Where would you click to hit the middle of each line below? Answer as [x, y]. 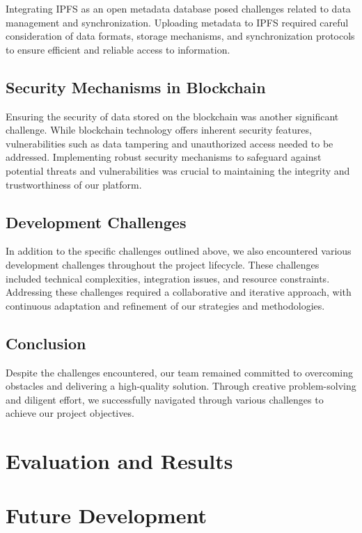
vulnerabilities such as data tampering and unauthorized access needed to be [170, 143]
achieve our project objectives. [70, 413]
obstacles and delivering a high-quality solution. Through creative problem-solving [181, 386]
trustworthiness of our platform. [74, 184]
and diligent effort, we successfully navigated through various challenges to [165, 399]
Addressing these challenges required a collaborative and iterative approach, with [179, 292]
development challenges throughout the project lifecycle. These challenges [163, 264]
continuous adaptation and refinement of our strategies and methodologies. [165, 305]
